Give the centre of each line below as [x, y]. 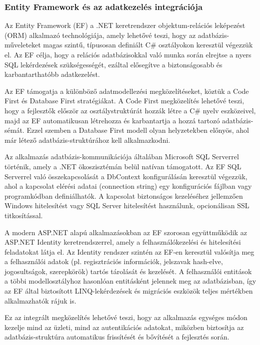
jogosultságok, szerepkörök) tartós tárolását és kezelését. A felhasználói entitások [128, 271]
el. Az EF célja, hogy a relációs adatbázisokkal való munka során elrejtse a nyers [128, 54]
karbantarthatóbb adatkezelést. [52, 74]
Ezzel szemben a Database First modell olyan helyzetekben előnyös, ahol [138, 130]
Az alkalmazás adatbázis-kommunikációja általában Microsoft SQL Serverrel [122, 157]
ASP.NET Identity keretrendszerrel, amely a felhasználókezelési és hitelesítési [123, 242]
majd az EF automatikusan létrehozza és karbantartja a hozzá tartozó [112, 120]
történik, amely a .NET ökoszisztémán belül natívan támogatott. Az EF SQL [123, 166]
